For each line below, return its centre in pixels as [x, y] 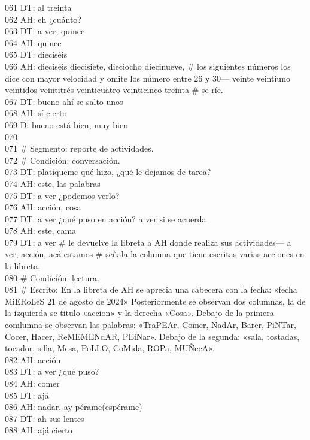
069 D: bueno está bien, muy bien [66, 124]
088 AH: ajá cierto [39, 430]
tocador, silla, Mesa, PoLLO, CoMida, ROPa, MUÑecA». [110, 348]
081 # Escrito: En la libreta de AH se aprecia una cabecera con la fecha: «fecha [151, 289]
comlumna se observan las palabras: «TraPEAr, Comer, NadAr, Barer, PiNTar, [151, 325]
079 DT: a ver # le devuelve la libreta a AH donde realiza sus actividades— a [148, 242]
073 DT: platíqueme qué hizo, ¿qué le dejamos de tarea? [108, 172]
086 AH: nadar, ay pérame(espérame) [74, 407]
